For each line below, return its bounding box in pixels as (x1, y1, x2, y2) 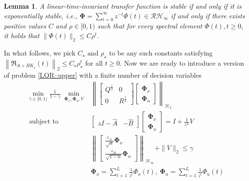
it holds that (4, 30, 40, 40)
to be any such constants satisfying (109, 47, 213, 57)
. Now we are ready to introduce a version (119, 57, 244, 68)
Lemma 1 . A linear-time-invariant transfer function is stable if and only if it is (4, 1, 242, 11)
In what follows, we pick (4, 47, 75, 57)
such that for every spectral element (97, 21, 203, 31)
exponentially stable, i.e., (4, 10, 77, 20)
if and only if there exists (171, 10, 245, 20)
